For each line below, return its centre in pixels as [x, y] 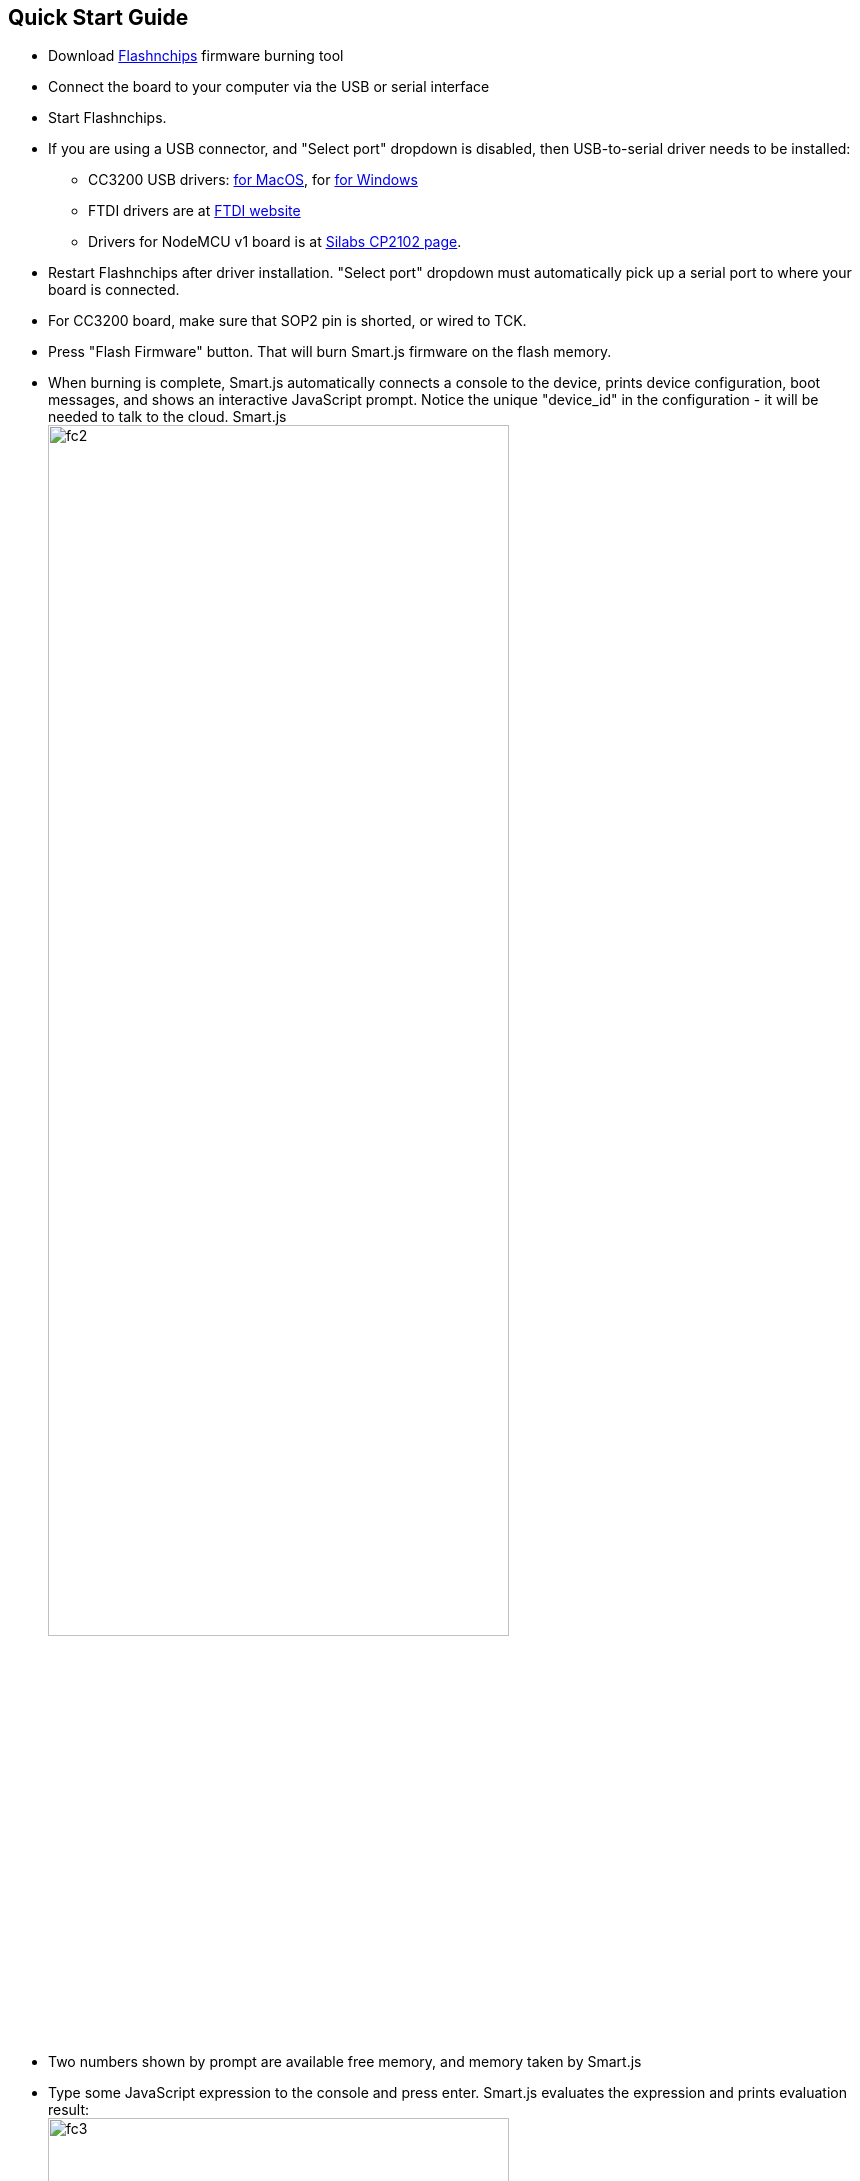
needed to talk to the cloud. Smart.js [167, 417]
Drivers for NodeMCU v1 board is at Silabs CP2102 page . [275, 242]
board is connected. [114, 290]
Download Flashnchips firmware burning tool [196, 56]
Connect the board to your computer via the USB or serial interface [269, 87]
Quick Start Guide [98, 17]
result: [69, 2110]
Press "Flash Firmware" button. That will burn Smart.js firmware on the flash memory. [330, 352]
